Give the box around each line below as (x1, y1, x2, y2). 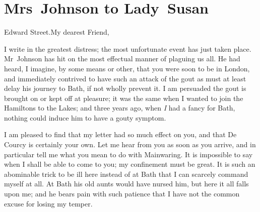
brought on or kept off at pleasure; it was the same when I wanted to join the (4, 92, 243, 103)
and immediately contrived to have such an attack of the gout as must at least (4, 73, 246, 83)
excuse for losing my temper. (4, 198, 93, 208)
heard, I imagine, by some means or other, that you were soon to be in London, (4, 63, 250, 73)
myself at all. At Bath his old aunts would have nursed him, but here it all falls (4, 178, 249, 189)
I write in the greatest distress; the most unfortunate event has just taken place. (4, 43, 251, 54)
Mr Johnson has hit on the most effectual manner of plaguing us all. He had (4, 53, 240, 64)
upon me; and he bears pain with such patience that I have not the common (4, 188, 240, 199)
